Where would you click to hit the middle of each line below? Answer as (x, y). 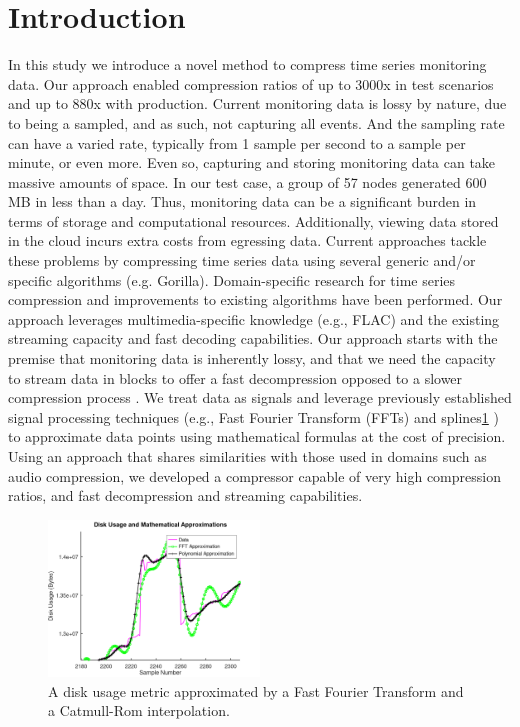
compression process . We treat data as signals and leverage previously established (260, 397)
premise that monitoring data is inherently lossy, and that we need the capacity (252, 358)
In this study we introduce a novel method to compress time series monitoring (247, 64)
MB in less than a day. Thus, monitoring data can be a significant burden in (242, 201)
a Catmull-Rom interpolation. (139, 710)
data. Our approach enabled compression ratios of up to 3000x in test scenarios (251, 83)
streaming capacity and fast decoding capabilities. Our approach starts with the (253, 338)
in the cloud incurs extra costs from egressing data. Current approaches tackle (247, 240)
